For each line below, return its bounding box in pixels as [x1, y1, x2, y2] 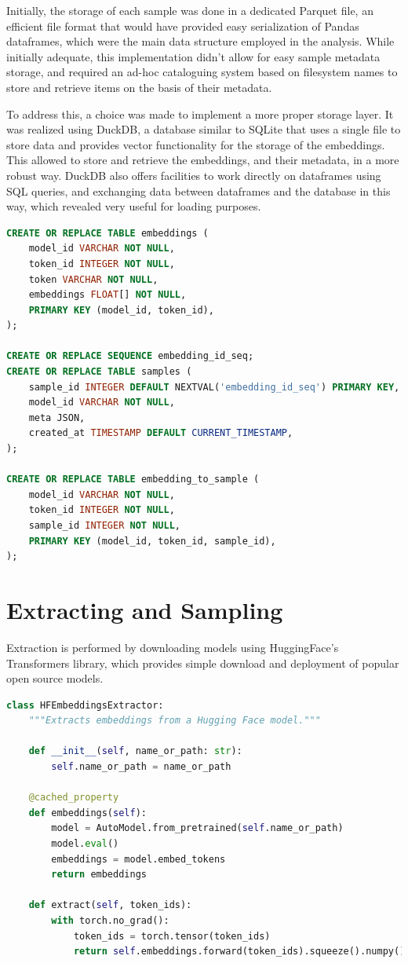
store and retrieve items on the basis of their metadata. [6, 79, 272, 95]
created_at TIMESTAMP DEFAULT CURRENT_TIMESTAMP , [28, 427, 293, 439]
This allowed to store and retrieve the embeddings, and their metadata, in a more [6, 152, 399, 168]
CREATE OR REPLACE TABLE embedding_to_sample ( [6, 474, 260, 485]
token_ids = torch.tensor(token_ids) [73, 930, 271, 942]
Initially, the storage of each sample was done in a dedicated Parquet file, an [6, 2, 373, 18]
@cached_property [28, 792, 119, 804]
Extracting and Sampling [6, 593, 283, 625]
